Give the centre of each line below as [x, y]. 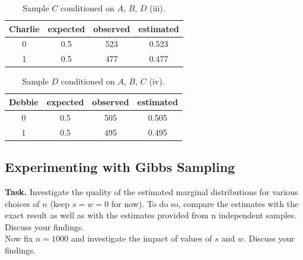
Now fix [19, 238]
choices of [22, 203]
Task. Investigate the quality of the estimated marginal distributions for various [151, 191]
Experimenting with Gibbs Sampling [120, 167]
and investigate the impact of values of [142, 238]
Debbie [24, 101]
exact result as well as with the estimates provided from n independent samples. [151, 215]
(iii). [157, 8]
